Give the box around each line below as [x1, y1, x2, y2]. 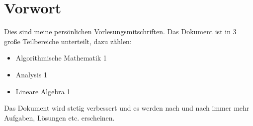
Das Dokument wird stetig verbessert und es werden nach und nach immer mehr [4, 103, 250, 113]
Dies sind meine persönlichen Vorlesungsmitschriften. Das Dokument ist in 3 [4, 26, 237, 37]
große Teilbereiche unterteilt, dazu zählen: [4, 36, 132, 46]
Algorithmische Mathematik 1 [15, 53, 107, 63]
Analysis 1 [15, 69, 47, 79]
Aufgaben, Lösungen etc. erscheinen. [4, 112, 115, 123]
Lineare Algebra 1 [15, 86, 71, 96]
